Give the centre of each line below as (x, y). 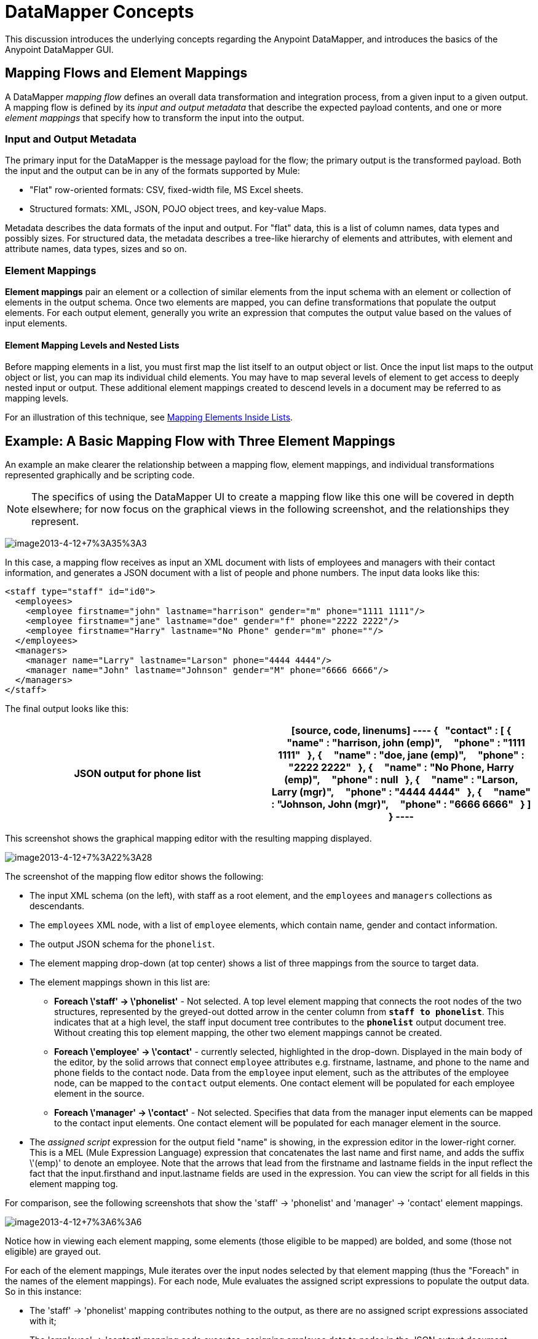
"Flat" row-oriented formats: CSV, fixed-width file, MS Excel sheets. (167, 190)
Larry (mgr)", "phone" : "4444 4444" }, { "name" (401, 792)
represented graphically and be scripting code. (100, 475)
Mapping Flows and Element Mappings (126, 73)
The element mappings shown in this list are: (120, 982)
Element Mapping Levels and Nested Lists (92, 345)
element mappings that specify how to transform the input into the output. (155, 117)
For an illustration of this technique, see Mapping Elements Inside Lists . (149, 417)
